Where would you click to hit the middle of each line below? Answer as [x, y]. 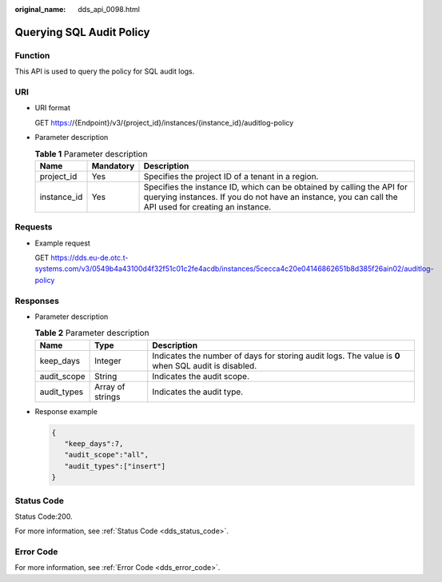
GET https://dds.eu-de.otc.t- [82, 257]
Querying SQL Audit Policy [82, 32]
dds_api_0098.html [109, 9]
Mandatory [113, 165]
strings [108, 397]
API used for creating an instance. [207, 206]
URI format [53, 108]
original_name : [40, 9]
